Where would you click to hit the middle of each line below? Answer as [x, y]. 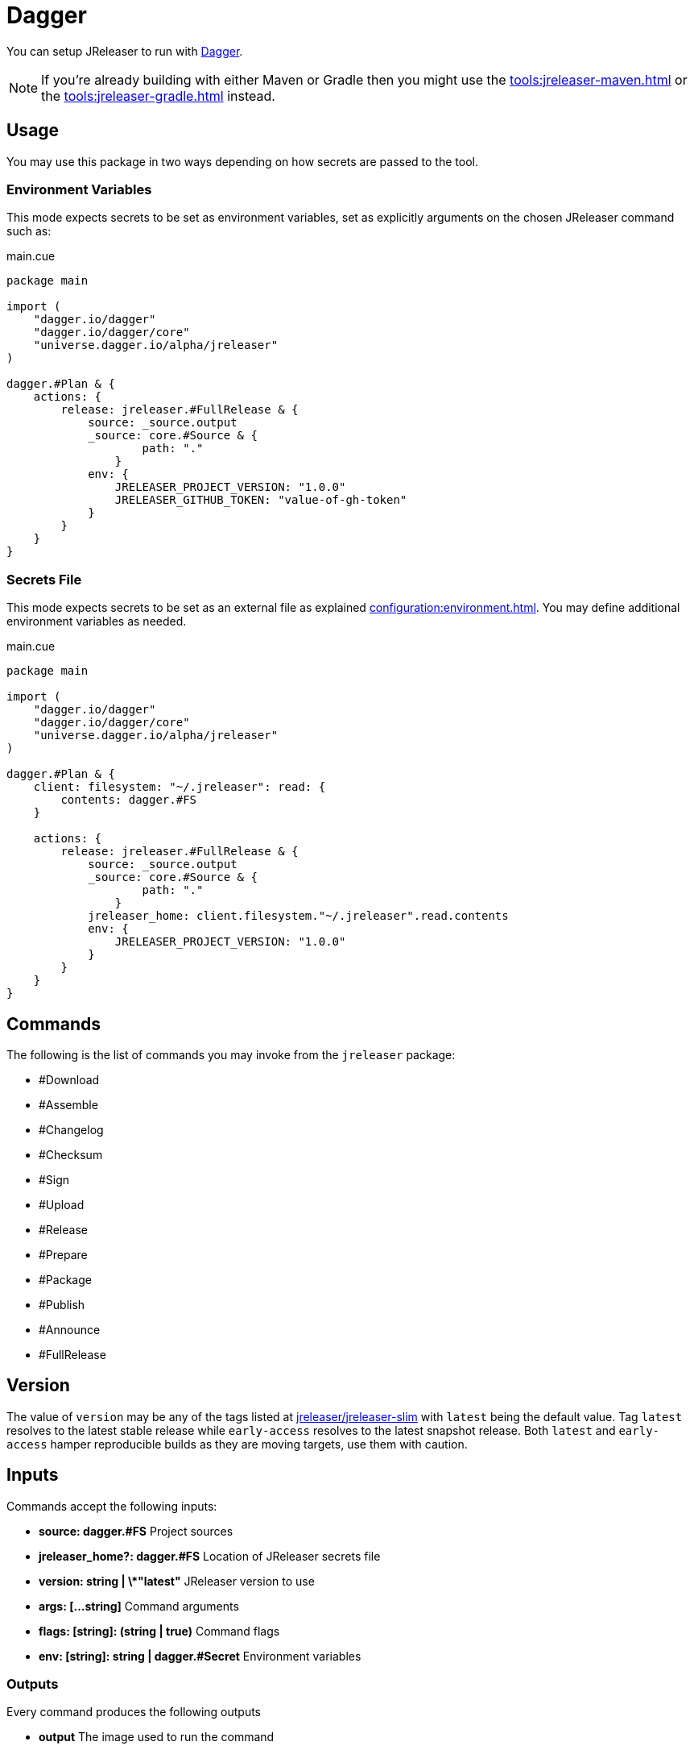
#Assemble [68, 1104]
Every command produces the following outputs [134, 1712]
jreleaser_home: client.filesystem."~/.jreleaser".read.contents [298, 916]
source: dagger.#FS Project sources [136, 1531]
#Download [69, 1079]
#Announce [70, 1329]
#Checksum [71, 1154]
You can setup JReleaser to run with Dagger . [125, 51]
